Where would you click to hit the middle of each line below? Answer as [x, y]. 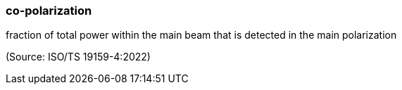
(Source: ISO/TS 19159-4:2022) [78, 57]
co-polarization [49, 11]
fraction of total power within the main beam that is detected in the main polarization [201, 35]
